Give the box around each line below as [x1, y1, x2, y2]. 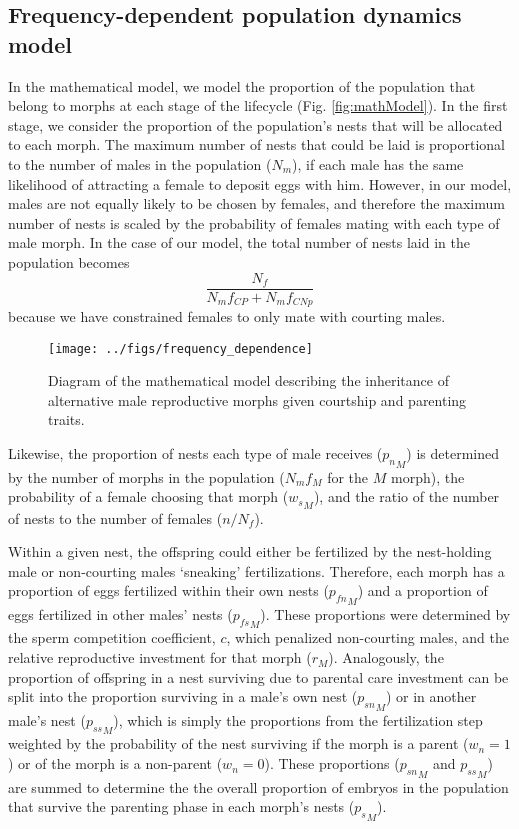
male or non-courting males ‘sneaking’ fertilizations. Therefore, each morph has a [8, 560, 505, 581]
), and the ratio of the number [313, 486, 500, 507]
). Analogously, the [328, 647, 444, 668]
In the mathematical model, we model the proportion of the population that [8, 75, 476, 96]
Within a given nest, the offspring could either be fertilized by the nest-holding [8, 541, 492, 562]
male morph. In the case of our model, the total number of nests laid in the [8, 232, 470, 253]
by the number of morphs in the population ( [8, 466, 285, 487]
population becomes [8, 251, 130, 272]
